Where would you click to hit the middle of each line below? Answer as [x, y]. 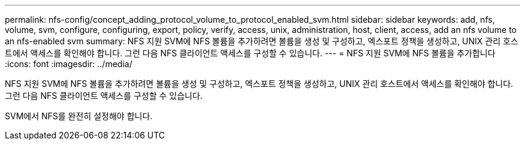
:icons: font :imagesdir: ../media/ [69, 64]
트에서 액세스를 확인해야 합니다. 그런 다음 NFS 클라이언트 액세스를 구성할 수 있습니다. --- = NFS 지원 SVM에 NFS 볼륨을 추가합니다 [250, 53]
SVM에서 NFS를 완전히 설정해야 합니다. [79, 116]
